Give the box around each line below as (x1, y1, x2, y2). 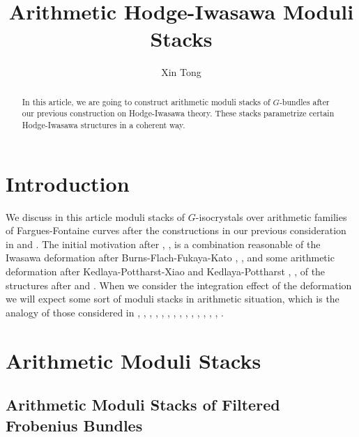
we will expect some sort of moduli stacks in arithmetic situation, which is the (6, 291, 339, 306)
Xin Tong (161, 65, 201, 79)
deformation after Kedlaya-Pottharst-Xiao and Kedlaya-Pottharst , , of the (6, 263, 326, 278)
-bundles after (279, 95, 330, 107)
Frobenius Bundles (6, 414, 143, 436)
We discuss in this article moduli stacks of (6, 209, 185, 224)
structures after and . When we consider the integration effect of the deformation (6, 277, 352, 292)
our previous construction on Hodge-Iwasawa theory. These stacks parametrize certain (22, 107, 335, 119)
